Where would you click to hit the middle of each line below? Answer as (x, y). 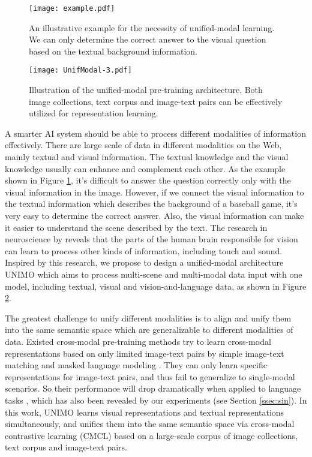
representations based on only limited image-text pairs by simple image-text (145, 353)
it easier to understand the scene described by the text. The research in (136, 227)
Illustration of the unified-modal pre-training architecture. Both (146, 90)
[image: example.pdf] (72, 8)
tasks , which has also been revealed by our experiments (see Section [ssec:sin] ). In (156, 400)
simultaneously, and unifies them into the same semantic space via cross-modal (150, 424)
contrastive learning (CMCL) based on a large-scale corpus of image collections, (151, 435)
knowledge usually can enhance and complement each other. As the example (145, 168)
